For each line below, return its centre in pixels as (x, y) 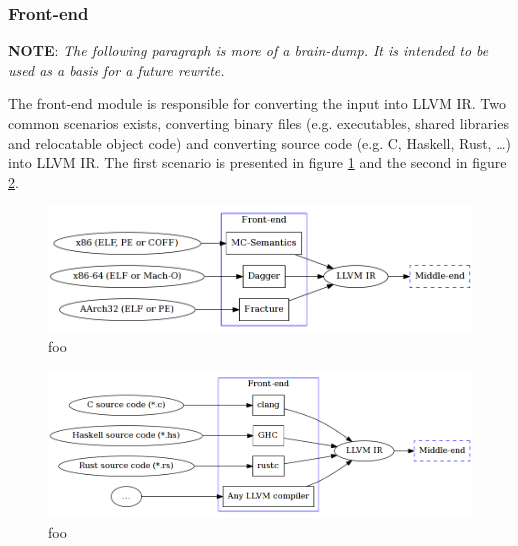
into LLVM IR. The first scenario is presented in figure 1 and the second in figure (257, 162)
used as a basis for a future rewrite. (116, 69)
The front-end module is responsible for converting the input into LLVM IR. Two (257, 103)
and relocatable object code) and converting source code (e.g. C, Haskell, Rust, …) (260, 142)
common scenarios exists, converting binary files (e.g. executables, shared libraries (258, 123)
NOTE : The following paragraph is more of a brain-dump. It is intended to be (248, 50)
